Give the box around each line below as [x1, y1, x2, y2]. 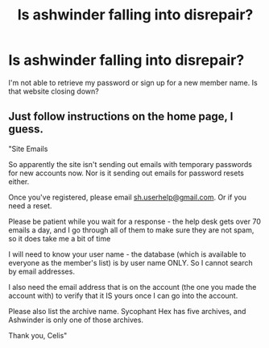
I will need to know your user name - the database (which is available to [8, 249, 247, 259]
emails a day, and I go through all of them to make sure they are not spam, [8, 224, 255, 235]
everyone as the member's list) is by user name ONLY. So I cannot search [8, 258, 254, 267]
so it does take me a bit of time [8, 233, 111, 243]
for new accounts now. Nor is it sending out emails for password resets [8, 168, 244, 178]
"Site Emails [8, 144, 48, 153]
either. [8, 176, 30, 187]
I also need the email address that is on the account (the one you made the [8, 282, 257, 291]
